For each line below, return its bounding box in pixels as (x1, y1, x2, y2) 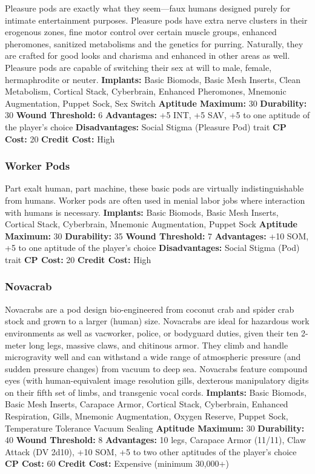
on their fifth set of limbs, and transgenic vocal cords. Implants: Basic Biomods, (5, 386, 307, 398)
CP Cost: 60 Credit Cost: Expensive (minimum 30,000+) (5, 457, 229, 470)
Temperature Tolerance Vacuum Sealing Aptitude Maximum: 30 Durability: (5, 421, 305, 434)
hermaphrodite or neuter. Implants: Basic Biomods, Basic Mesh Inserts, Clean (5, 73, 300, 85)
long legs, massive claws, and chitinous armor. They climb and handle (28, 338, 288, 351)
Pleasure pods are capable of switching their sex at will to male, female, (5, 61, 272, 73)
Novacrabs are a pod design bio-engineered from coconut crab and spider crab (5, 302, 294, 315)
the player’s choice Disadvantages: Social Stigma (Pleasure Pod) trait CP (5, 120, 287, 133)
